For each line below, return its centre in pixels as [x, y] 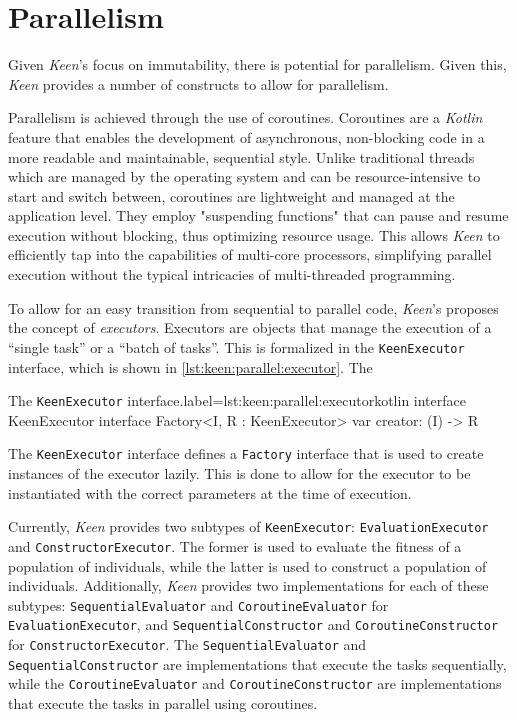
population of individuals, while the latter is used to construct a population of [247, 565]
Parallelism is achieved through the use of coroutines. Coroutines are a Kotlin [245, 117]
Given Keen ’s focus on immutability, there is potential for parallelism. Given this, [257, 64]
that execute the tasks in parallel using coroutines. [163, 702]
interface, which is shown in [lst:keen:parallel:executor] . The [190, 366]
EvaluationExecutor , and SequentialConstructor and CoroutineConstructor [253, 624]
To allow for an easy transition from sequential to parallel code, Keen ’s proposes [253, 307]
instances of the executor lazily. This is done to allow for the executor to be [239, 473]
